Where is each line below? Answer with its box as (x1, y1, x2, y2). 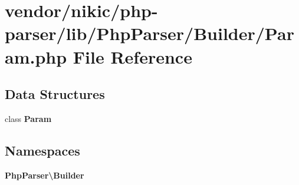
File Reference (73, 44, 192, 68)
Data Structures (5, 85, 105, 103)
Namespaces (5, 141, 80, 159)
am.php (5, 44, 67, 68)
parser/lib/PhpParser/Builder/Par (5, 21, 294, 45)
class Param (5, 112, 52, 124)
